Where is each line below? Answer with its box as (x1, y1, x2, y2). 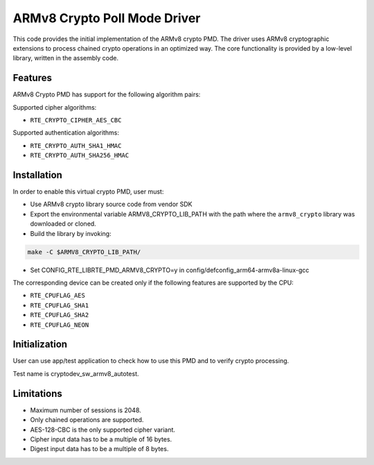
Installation (12, 169, 62, 180)
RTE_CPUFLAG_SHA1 (30, 301, 89, 309)
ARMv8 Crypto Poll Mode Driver (12, 10, 201, 26)
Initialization (12, 339, 68, 350)
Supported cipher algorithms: (12, 103, 97, 111)
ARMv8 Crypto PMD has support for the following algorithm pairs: (12, 90, 201, 99)
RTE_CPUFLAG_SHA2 (30, 311, 89, 319)
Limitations (12, 387, 62, 399)
